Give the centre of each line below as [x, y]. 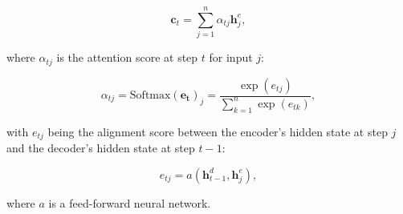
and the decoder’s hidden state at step [101, 148]
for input [231, 57]
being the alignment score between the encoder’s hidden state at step [218, 131]
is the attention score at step [127, 57]
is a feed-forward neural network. [130, 202]
